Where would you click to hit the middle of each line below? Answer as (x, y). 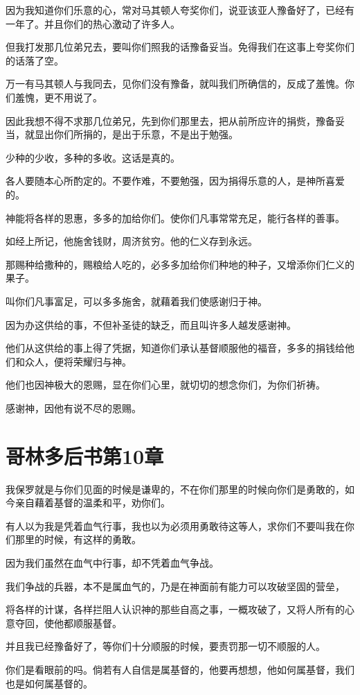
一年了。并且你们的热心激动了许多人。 (93, 23)
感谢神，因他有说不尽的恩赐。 (73, 407)
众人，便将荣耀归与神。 (78, 361)
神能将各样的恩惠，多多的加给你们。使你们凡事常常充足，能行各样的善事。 (175, 217)
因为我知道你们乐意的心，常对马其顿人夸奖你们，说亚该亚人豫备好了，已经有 (180, 10)
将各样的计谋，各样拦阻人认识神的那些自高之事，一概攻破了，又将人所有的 (175, 609)
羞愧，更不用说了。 (58, 97)
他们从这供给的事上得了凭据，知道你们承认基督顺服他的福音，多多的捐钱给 (175, 348)
